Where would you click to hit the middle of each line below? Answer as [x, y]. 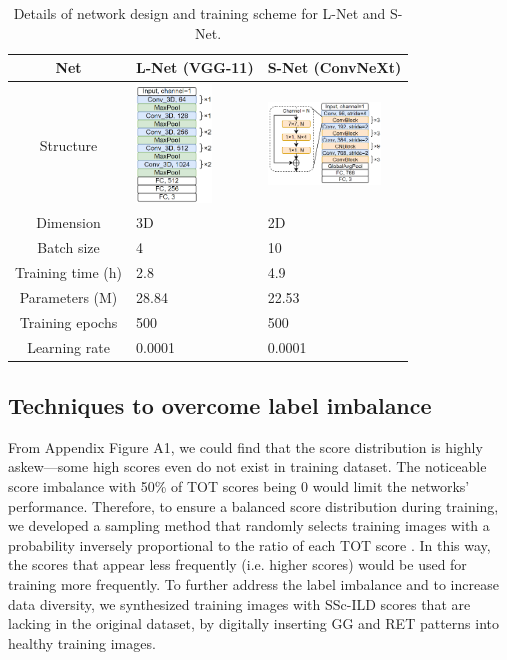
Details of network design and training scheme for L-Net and [199, 13]
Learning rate [68, 346]
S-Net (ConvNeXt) [334, 67]
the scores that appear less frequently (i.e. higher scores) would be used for [237, 564]
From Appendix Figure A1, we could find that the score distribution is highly [245, 446]
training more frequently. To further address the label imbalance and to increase [253, 583]
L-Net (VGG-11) [195, 67]
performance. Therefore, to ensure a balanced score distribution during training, [253, 505]
